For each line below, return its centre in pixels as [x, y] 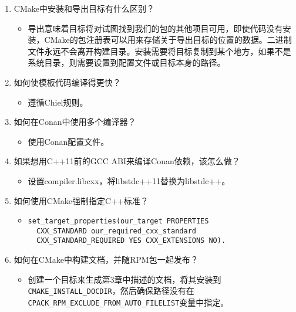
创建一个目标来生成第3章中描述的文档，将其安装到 [125, 279]
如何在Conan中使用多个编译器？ [75, 122]
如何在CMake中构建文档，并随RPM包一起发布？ [106, 260]
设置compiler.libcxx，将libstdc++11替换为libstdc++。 [129, 180]
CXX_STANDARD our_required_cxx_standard [116, 231]
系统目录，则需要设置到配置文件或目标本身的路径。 [127, 62]
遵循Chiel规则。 [58, 102]
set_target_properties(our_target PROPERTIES [118, 221]
